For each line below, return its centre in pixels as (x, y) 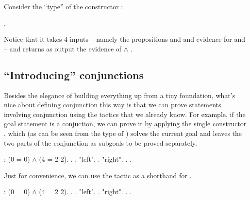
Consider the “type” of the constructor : (64, 6)
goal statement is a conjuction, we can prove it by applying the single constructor (125, 124)
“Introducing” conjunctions (74, 75)
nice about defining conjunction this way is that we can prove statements (113, 105)
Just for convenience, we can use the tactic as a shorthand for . (98, 175)
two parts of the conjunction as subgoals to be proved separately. (100, 142)
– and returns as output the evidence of (63, 48)
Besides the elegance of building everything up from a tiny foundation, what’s (120, 95)
